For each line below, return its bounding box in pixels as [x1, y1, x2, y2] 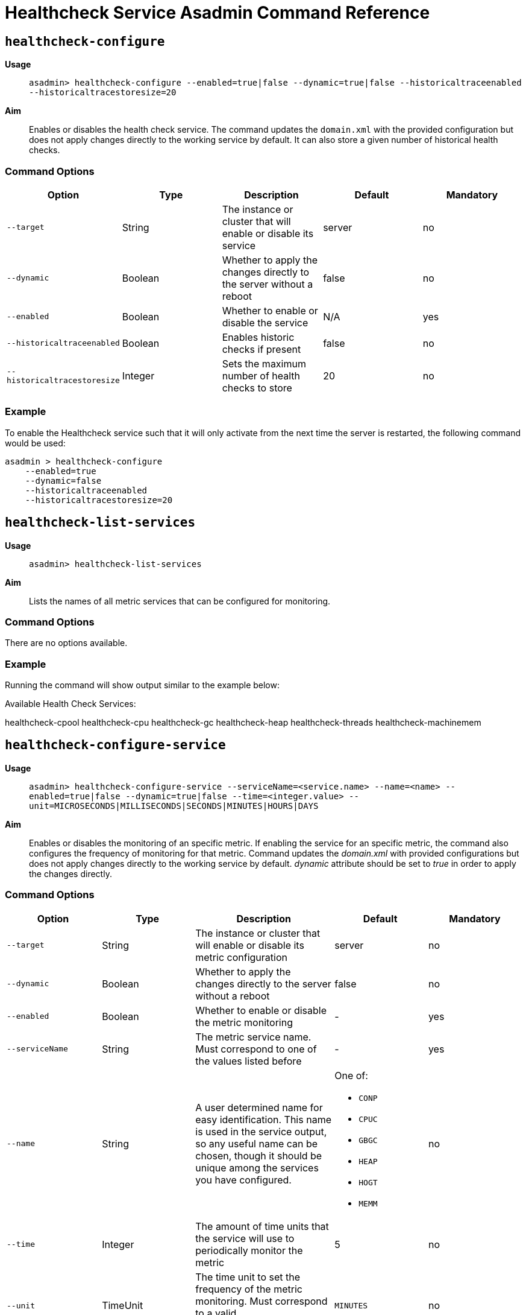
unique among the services [195, 1161, 319, 1174]
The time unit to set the [195, 1270, 301, 1283]
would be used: [5, 437, 66, 448]
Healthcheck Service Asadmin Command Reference [5, 2, 430, 23]
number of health [222, 369, 301, 382]
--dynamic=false [25, 475, 102, 486]
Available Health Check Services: [5, 699, 136, 709]
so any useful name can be [195, 1137, 318, 1150]
